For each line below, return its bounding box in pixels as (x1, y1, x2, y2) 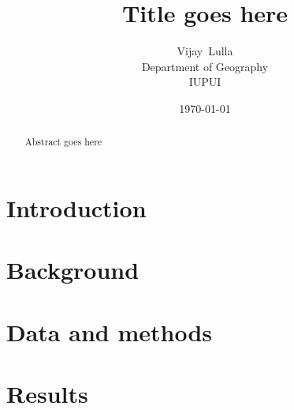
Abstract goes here (24, 135, 102, 149)
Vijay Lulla (177, 43, 233, 59)
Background (6, 254, 140, 286)
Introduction (6, 191, 147, 224)
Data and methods (6, 315, 212, 348)
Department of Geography (141, 58, 269, 74)
